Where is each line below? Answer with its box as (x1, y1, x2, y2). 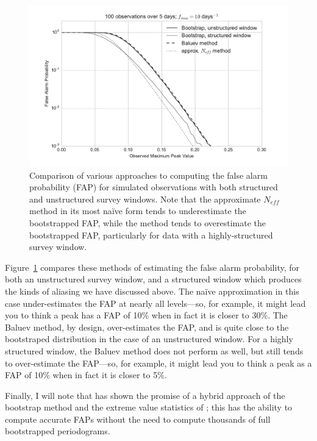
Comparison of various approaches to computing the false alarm (29, 168, 268, 181)
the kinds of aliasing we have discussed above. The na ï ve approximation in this (5, 284, 299, 297)
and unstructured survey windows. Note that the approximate (29, 192, 261, 205)
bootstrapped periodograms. (5, 425, 110, 437)
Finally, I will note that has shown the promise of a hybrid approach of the (5, 389, 285, 401)
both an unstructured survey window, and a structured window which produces (5, 273, 302, 285)
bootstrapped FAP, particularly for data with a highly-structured (29, 228, 273, 241)
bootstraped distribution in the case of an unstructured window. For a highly (5, 332, 293, 345)
